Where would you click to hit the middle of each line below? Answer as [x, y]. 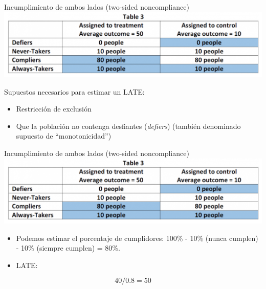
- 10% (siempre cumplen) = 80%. [68, 248]
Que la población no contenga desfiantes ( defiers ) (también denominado [128, 126]
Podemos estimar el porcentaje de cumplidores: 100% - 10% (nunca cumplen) [137, 238]
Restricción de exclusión [54, 109]
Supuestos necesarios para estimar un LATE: [74, 91]
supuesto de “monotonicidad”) [64, 136]
